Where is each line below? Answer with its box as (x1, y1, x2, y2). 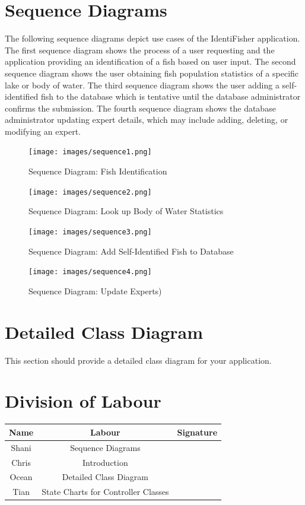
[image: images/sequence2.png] (28, 188, 152, 196)
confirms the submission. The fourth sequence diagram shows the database (5, 101, 276, 114)
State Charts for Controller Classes (42, 485, 169, 498)
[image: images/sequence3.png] (28, 227, 152, 236)
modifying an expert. (5, 125, 81, 137)
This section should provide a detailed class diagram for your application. (5, 354, 272, 366)
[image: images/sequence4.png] (28, 268, 152, 277)
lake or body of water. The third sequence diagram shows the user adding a (5, 78, 279, 91)
